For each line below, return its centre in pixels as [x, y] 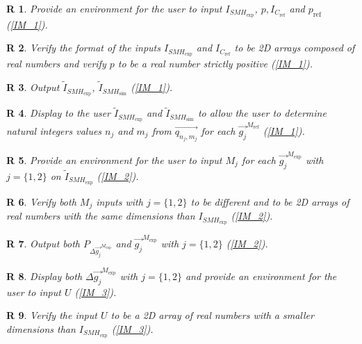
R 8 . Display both [44, 276]
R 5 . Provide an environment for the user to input [114, 159]
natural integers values [54, 130]
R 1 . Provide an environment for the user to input [114, 8]
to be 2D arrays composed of [295, 48]
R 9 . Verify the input [52, 315]
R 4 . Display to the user [59, 113]
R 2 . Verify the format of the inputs [83, 48]
